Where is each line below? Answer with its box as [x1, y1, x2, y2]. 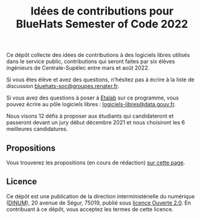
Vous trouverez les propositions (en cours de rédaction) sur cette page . [6, 159, 185, 166]
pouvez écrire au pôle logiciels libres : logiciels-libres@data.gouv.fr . [6, 101, 176, 108]
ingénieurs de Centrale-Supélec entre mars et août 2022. [6, 64, 150, 72]
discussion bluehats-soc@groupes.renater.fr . [6, 83, 120, 90]
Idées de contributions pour [30, 4, 174, 18]
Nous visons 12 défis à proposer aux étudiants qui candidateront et [6, 112, 174, 120]
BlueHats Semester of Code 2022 [16, 17, 188, 31]
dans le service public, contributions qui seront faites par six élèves [6, 58, 175, 65]
